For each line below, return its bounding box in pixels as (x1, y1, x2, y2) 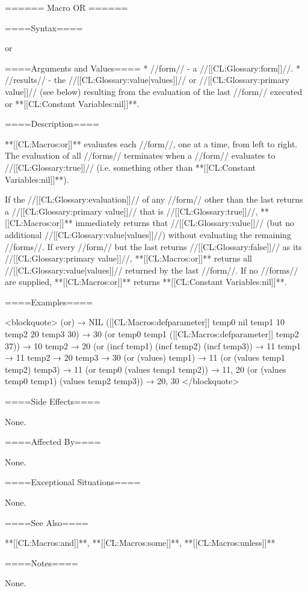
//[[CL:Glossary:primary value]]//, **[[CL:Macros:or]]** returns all (5, 252, 253, 265)
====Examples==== (5, 295, 93, 308)
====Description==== (5, 117, 100, 130)
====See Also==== (5, 516, 88, 528)
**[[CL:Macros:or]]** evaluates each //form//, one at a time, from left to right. (5, 137, 298, 150)
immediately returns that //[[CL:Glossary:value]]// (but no (75, 216, 294, 229)
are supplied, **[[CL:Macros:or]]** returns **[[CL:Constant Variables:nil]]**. (5, 275, 287, 288)
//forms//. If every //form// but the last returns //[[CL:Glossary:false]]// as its (5, 240, 302, 253)
